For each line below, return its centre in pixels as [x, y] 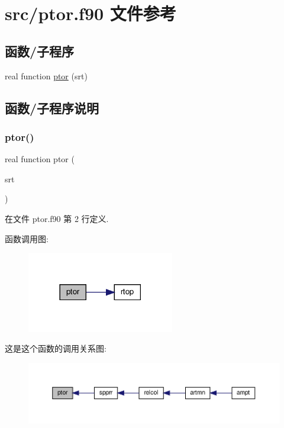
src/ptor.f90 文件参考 [91, 13]
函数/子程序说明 [52, 107]
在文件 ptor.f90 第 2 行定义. [57, 218]
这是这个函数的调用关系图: [56, 348]
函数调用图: [27, 238]
